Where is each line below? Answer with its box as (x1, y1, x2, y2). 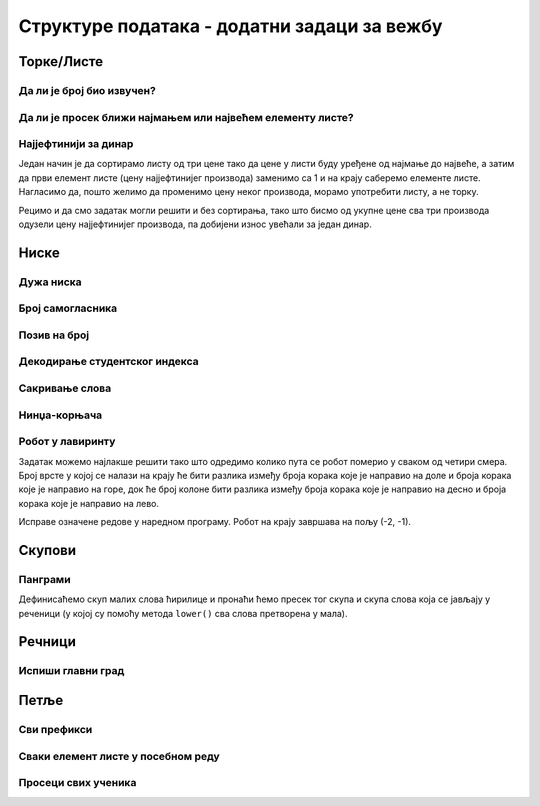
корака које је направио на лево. (18, 497, 160, 509)
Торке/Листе (18, 53, 104, 70)
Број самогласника (18, 301, 118, 315)
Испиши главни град (18, 664, 125, 678)
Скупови (18, 541, 77, 559)
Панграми (18, 572, 71, 586)
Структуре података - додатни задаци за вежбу (18, 15, 443, 37)
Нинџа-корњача (18, 408, 103, 422)
